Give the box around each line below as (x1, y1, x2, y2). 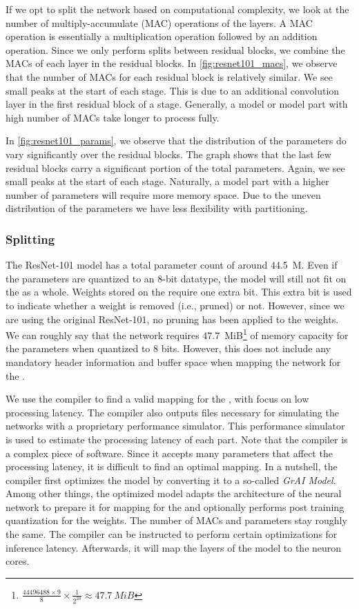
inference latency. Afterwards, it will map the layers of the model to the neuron (6, 540, 342, 554)
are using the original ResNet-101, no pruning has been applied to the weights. (6, 311, 339, 326)
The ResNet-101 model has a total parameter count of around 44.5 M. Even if (6, 258, 338, 272)
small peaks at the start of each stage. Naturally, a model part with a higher (6, 174, 329, 188)
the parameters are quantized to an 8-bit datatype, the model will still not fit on (6, 271, 347, 285)
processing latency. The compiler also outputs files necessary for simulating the (6, 405, 339, 419)
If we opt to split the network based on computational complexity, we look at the (6, 2, 349, 16)
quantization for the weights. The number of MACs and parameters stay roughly (6, 513, 347, 528)
